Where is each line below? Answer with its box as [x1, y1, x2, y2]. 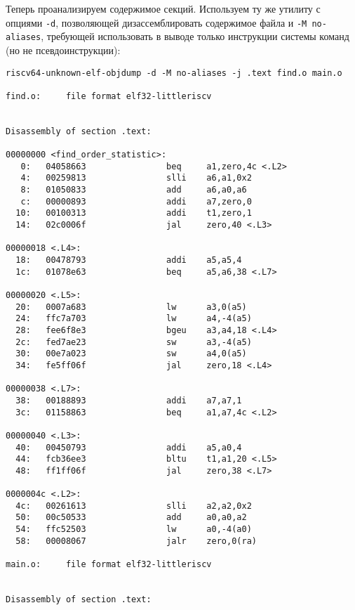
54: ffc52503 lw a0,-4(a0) [15, 524, 252, 535]
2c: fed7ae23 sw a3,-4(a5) [15, 337, 252, 347]
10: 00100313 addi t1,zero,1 [15, 208, 252, 219]
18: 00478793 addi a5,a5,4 [15, 255, 242, 265]
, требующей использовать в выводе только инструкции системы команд [41, 29, 349, 44]
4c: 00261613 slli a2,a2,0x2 [15, 500, 252, 511]
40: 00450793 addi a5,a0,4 [15, 442, 242, 453]
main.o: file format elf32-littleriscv [6, 559, 212, 570]
